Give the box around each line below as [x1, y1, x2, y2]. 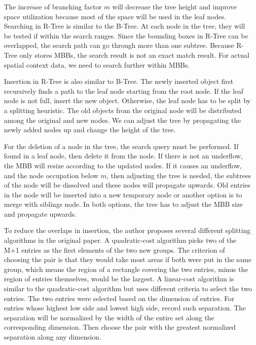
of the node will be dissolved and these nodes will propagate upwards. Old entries [4, 180, 251, 190]
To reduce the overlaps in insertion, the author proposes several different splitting [4, 225, 251, 235]
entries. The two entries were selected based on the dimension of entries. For [4, 293, 235, 303]
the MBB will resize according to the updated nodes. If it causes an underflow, [4, 160, 242, 170]
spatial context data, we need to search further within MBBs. [4, 59, 190, 70]
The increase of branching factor [4, 1, 102, 11]
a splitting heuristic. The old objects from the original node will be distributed [4, 105, 242, 115]
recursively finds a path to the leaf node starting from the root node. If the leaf [4, 85, 244, 96]
